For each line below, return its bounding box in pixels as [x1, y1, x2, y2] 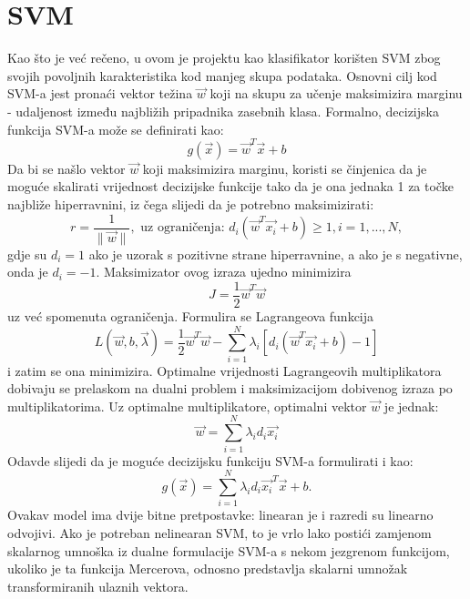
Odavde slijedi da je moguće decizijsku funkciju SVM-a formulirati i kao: [7, 451, 414, 470]
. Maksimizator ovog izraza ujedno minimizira [96, 262, 352, 281]
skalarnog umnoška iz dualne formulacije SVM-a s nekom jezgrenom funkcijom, [7, 541, 450, 560]
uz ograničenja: [140, 221, 225, 235]
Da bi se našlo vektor [7, 158, 126, 178]
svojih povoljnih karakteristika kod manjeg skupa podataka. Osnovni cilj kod [7, 66, 437, 85]
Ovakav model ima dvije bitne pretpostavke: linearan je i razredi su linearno [7, 505, 434, 524]
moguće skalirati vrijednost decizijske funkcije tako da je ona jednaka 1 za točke [7, 177, 454, 196]
